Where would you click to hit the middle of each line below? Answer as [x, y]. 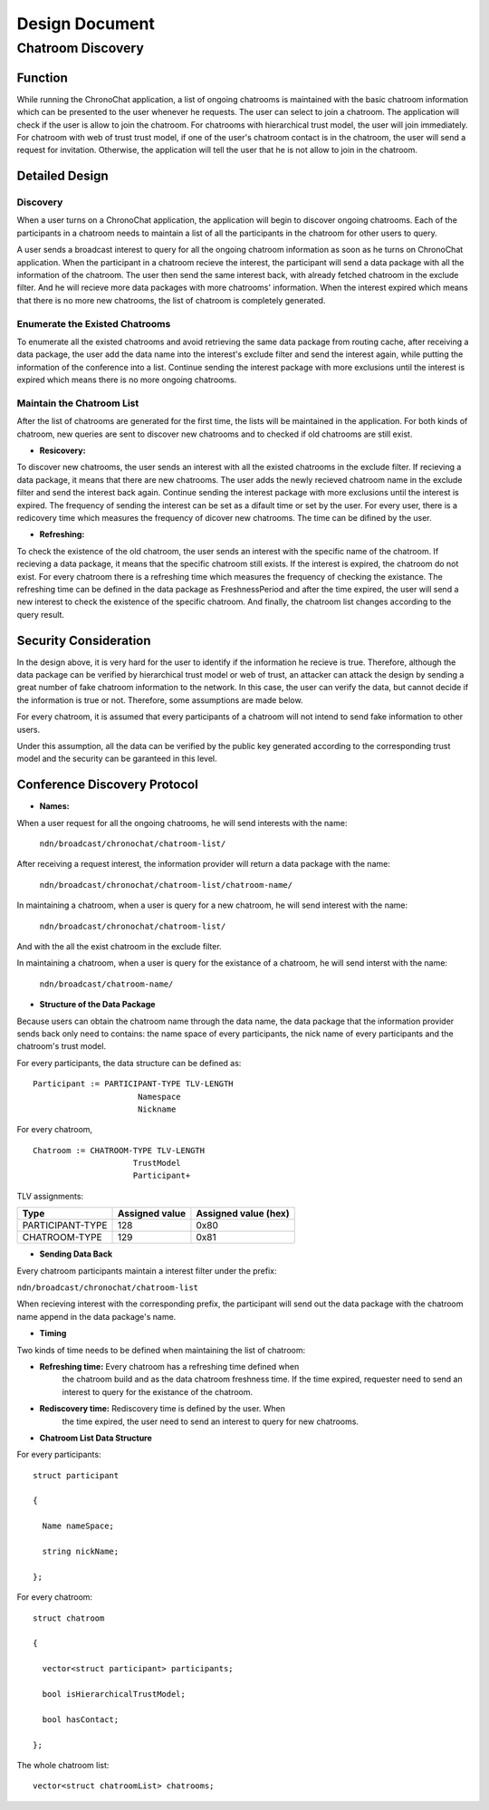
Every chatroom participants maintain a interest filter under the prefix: [147, 1271]
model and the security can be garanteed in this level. [117, 759]
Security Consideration [84, 640]
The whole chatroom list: [63, 1765]
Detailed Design [62, 176]
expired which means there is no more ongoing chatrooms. [127, 380]
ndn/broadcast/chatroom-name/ [106, 984]
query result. [41, 614]
